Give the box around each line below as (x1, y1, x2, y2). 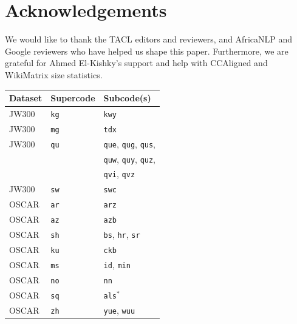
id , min (103, 258, 131, 271)
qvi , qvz (103, 167, 135, 180)
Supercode (50, 92, 95, 104)
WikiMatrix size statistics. (5, 68, 103, 81)
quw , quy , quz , (103, 152, 156, 165)
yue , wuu (103, 303, 135, 316)
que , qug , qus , (103, 137, 156, 150)
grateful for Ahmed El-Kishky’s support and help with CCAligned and (5, 56, 268, 69)
